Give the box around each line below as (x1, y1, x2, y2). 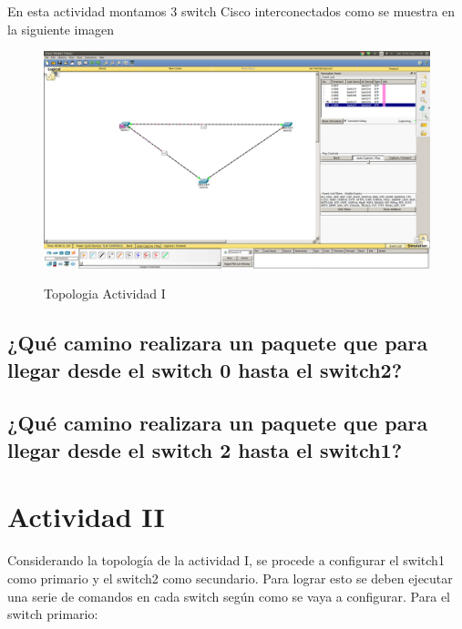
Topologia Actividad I (44, 284, 166, 303)
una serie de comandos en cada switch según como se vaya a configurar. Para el (7, 586, 450, 605)
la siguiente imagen (7, 19, 115, 38)
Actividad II (7, 498, 165, 535)
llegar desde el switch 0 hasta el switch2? (7, 355, 403, 383)
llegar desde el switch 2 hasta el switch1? (7, 435, 403, 463)
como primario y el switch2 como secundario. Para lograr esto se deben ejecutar (7, 568, 453, 587)
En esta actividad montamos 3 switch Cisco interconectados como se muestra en (7, 2, 456, 20)
